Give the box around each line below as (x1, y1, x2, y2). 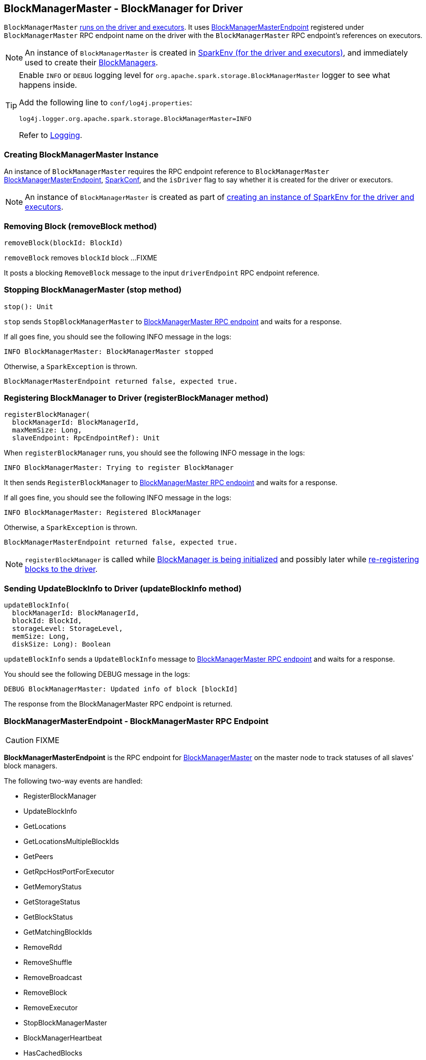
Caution (5, 735, 34, 745)
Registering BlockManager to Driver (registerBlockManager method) (4, 393, 269, 403)
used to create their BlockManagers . (25, 58, 158, 68)
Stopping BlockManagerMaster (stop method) (4, 285, 182, 295)
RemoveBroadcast (23, 973, 82, 981)
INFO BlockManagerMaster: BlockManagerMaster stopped (4, 347, 213, 355)
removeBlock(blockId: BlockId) (4, 238, 123, 247)
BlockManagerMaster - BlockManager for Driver (4, 2, 243, 15)
